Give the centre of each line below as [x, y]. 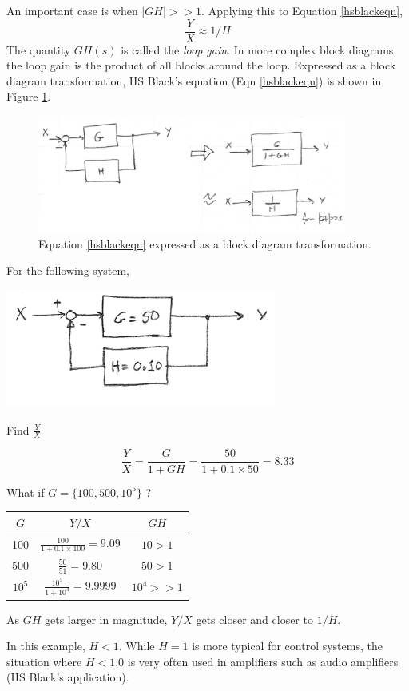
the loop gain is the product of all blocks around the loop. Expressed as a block [201, 65]
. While [137, 646]
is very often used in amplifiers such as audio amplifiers [263, 661]
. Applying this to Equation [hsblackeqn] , [302, 10]
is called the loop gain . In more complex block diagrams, [259, 49]
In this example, [46, 646]
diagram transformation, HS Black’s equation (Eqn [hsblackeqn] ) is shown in [194, 80]
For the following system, [68, 270]
